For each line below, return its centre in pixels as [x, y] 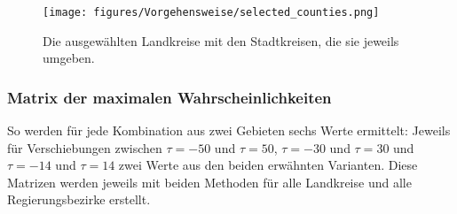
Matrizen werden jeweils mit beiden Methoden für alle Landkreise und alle [209, 182]
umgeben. [69, 58]
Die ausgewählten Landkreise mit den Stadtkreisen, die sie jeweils [221, 40]
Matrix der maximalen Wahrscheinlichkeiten [169, 97]
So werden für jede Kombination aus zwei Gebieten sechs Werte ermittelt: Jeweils [229, 130]
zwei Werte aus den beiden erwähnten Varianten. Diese [268, 165]
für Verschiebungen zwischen [85, 147]
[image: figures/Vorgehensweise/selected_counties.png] [211, 12]
